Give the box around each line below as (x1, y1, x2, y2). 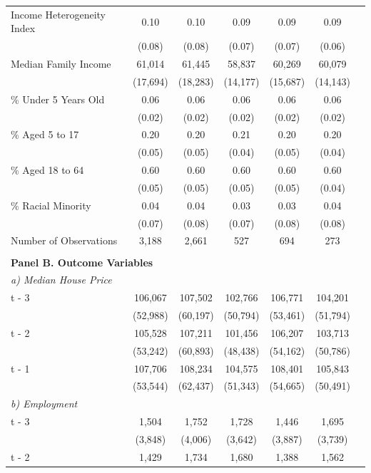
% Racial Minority (11, 197, 91, 212)
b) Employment (11, 396, 78, 411)
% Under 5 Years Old (11, 91, 105, 106)
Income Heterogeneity (11, 6, 106, 21)
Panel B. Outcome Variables (11, 254, 153, 269)
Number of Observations (11, 233, 118, 248)
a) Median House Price (11, 272, 112, 287)
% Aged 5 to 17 (11, 127, 79, 142)
